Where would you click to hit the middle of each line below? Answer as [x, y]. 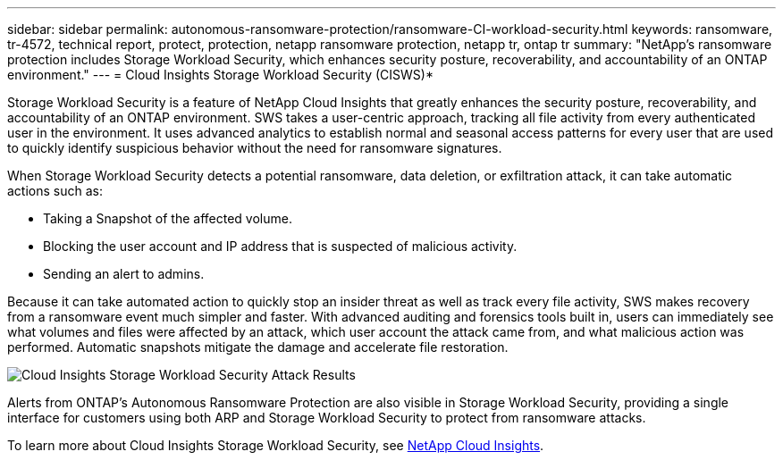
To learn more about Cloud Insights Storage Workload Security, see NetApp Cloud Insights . [276, 445]
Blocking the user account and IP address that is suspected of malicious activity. [280, 246]
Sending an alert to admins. [124, 274]
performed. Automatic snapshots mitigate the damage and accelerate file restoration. [258, 347]
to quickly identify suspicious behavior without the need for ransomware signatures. [255, 148]
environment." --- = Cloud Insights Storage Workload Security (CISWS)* [220, 75]
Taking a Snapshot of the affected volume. [168, 218]
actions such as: [55, 191]
